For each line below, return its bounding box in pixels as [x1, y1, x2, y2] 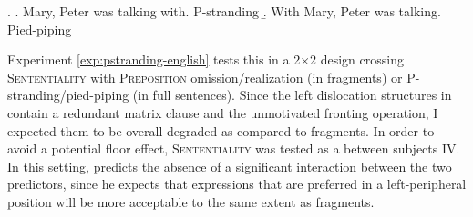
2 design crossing [310, 50, 404, 69]
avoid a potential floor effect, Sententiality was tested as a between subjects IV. [7, 139, 460, 158]
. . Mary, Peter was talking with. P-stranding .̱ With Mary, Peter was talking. [7, 2, 441, 20]
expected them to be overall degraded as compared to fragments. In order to [7, 121, 435, 140]
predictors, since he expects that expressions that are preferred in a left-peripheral [7, 174, 467, 193]
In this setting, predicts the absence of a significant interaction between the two [7, 156, 452, 175]
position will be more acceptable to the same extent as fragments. [7, 192, 375, 211]
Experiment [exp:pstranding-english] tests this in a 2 [7, 50, 301, 69]
